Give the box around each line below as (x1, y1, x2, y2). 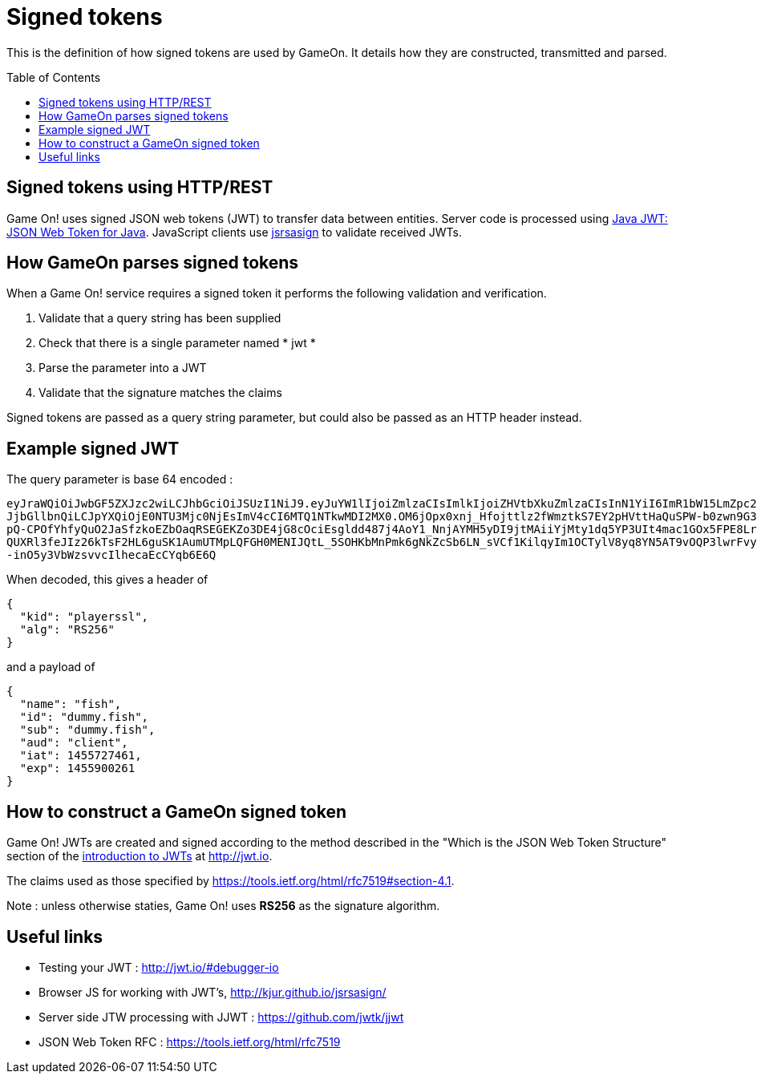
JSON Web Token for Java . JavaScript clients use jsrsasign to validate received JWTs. (6, 224, 462, 239)
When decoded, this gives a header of (6, 572, 208, 587)
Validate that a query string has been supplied (38, 311, 281, 326)
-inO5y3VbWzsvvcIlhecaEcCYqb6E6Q (6, 548, 217, 562)
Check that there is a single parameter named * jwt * (38, 336, 316, 350)
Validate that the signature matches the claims (38, 386, 282, 400)
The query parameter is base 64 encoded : (6, 472, 233, 487)
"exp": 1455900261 (19, 762, 136, 775)
